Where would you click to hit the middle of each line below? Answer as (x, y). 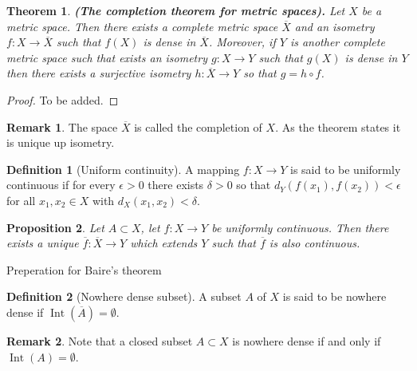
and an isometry (334, 26)
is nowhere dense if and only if (307, 340)
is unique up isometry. (61, 142)
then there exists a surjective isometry (99, 73)
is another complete (337, 42)
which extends (164, 243)
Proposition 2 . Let (55, 227)
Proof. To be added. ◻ (63, 99)
